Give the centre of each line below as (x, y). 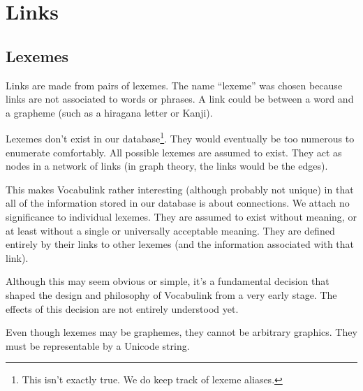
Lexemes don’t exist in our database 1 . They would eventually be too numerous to (180, 138)
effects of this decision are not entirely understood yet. (122, 308)
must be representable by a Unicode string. (98, 345)
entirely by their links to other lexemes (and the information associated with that (180, 244)
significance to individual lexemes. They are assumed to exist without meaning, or (181, 216)
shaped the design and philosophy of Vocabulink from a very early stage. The (171, 294)
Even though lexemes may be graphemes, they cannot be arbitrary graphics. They (181, 332)
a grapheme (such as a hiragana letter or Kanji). (109, 112)
